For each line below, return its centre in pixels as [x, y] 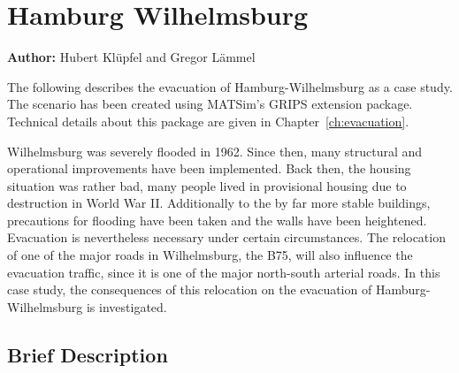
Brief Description [88, 354]
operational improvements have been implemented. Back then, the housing [209, 168]
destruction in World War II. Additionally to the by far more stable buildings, [219, 203]
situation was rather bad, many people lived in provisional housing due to [207, 185]
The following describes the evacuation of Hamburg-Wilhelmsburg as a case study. [230, 86]
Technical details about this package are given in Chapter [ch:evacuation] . [208, 121]
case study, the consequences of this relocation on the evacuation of [190, 289]
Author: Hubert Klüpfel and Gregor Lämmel [131, 57]
